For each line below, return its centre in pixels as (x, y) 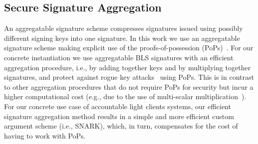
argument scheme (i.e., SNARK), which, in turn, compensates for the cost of (121, 126)
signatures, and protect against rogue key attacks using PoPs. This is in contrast (129, 77)
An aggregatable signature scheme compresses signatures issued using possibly (124, 28)
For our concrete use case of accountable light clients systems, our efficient (118, 106)
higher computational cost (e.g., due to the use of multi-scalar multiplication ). (125, 96)
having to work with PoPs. (45, 135)
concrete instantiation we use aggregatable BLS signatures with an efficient (119, 57)
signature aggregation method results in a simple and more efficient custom (119, 116)
